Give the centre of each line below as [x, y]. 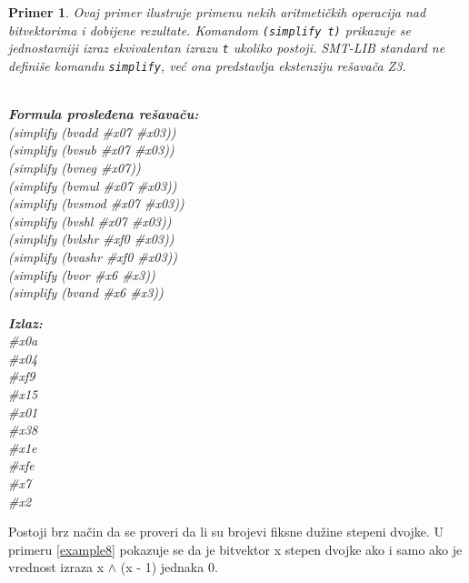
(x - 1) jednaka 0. [169, 567]
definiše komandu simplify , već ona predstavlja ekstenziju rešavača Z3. [207, 65]
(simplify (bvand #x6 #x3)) [86, 292]
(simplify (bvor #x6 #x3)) [82, 274]
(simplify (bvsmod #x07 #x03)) [96, 203]
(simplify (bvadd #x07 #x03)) [92, 131]
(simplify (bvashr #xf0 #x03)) [93, 256]
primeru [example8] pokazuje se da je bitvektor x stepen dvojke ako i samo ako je [235, 549]
